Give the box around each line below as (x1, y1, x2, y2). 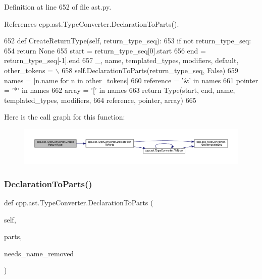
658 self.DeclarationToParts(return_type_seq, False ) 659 (62, 65, 238, 75)
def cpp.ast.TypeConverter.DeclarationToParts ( (4, 197, 153, 207)
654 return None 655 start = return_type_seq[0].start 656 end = (4, 45, 206, 55)
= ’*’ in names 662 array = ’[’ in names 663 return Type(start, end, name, (4, 85, 235, 95)
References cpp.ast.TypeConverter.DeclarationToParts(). (4, 18, 179, 29)
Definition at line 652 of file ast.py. (4, 2, 112, 12)
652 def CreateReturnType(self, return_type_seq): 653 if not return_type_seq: (4, 35, 251, 46)
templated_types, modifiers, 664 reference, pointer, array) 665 (4, 94, 196, 105)
